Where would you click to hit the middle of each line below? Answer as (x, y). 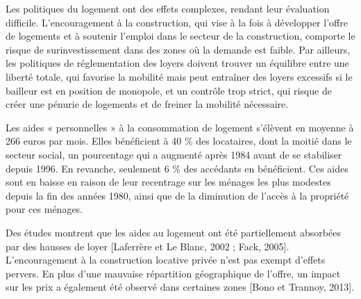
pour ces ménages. (44, 209)
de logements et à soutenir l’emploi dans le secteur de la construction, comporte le (180, 36)
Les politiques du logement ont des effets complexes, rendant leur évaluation (168, 8)
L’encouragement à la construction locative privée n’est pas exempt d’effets (166, 260)
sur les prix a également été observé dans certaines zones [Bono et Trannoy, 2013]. (180, 287)
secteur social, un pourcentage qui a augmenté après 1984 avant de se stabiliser (174, 154)
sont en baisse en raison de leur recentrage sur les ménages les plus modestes (168, 182)
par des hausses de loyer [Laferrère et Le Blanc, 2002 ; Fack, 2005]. (148, 246)
